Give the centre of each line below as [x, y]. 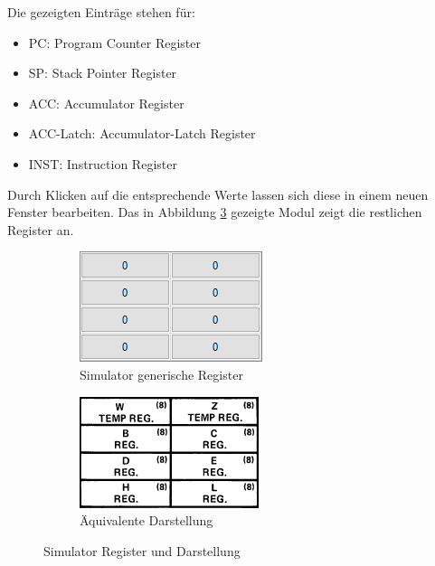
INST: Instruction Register [103, 163]
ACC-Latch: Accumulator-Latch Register [142, 133]
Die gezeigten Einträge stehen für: [101, 12]
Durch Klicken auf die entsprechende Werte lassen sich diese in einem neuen [218, 194]
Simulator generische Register [161, 374]
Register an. [41, 229]
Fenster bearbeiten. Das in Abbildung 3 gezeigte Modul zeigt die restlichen [215, 212]
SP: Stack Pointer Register [103, 73]
